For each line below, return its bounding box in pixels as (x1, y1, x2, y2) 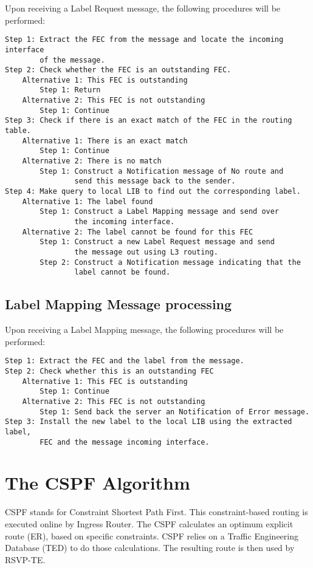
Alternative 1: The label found (22, 197, 153, 206)
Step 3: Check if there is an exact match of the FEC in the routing (5, 116, 292, 125)
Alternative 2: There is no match (22, 157, 162, 166)
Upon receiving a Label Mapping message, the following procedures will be (5, 323, 284, 336)
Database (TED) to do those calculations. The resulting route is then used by (5, 541, 295, 554)
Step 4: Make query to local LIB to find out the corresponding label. (5, 187, 301, 196)
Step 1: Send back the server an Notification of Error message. (40, 407, 310, 416)
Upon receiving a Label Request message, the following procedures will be (5, 2, 281, 14)
